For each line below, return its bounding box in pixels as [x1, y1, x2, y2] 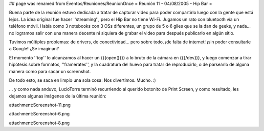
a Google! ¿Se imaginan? [9, 46, 59, 52]
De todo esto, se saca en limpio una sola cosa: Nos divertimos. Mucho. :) [9, 77, 156, 83]
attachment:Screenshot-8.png [9, 120, 70, 126]
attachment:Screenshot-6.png [9, 111, 70, 117]
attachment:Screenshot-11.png [9, 102, 71, 108]
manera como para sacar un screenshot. [9, 68, 91, 74]
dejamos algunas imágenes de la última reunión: [9, 93, 107, 99]
